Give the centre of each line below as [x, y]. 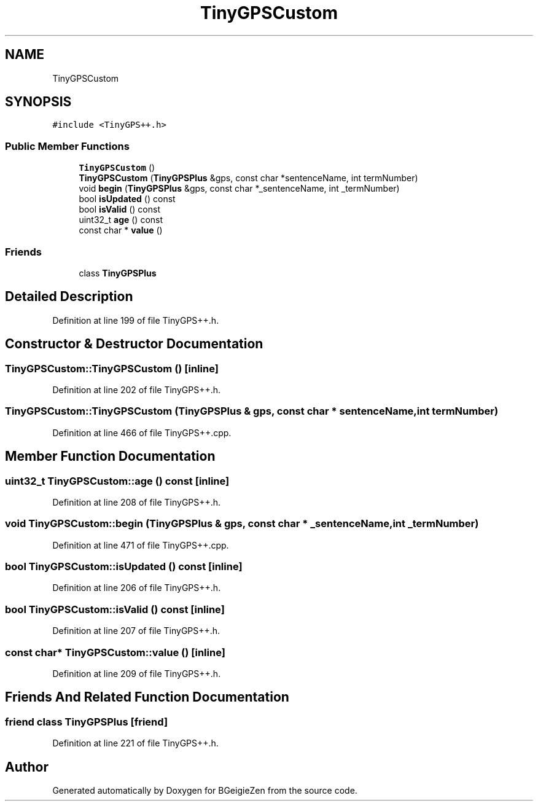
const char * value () [121, 230]
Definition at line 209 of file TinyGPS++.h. [137, 673]
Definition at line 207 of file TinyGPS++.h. [136, 631]
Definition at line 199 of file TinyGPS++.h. [136, 320]
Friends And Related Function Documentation [147, 697]
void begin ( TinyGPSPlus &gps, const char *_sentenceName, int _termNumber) [239, 189]
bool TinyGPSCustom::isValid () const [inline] [115, 609]
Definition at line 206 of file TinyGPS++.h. [137, 588]
